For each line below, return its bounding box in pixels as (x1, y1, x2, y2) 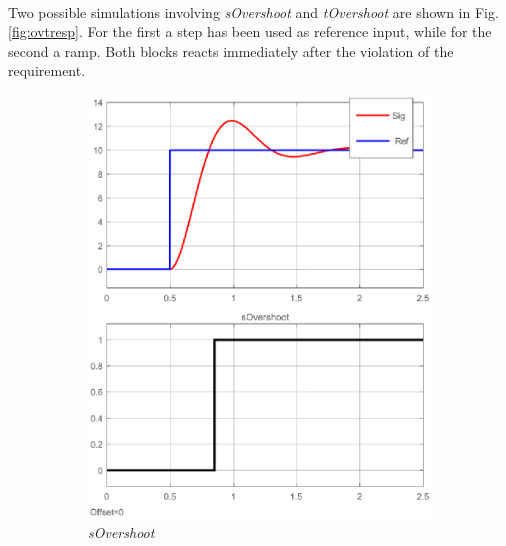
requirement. (8, 60, 86, 81)
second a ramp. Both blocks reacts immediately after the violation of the (8, 40, 454, 61)
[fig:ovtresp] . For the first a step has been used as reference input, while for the (8, 21, 492, 42)
